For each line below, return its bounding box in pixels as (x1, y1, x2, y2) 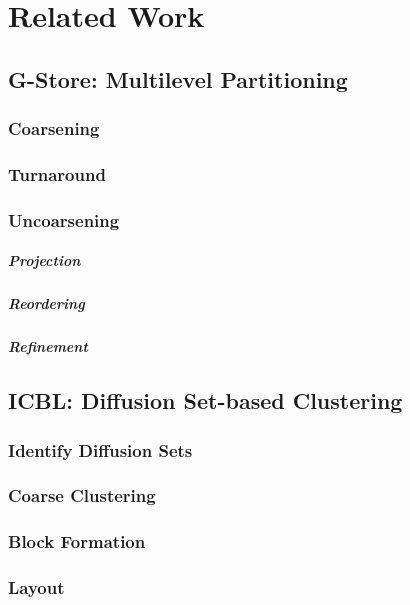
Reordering (8, 293, 85, 314)
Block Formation (8, 529, 146, 554)
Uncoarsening (8, 207, 120, 232)
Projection (8, 250, 81, 271)
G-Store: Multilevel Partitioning (8, 63, 348, 94)
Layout (8, 575, 65, 600)
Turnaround (8, 161, 106, 186)
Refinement (8, 336, 88, 357)
